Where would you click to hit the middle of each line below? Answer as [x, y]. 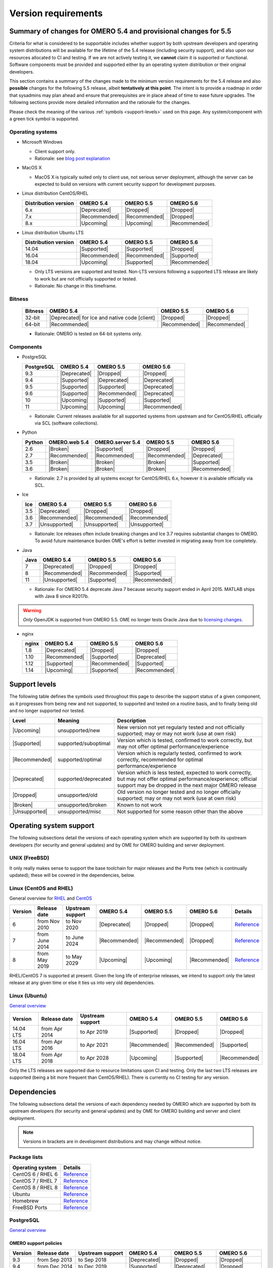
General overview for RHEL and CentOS [51, 898]
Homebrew [26, 1201]
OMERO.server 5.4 [118, 442]
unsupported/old [78, 795]
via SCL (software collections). [66, 423]
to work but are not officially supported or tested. [86, 278]
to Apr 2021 [94, 1045]
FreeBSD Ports [30, 1207]
